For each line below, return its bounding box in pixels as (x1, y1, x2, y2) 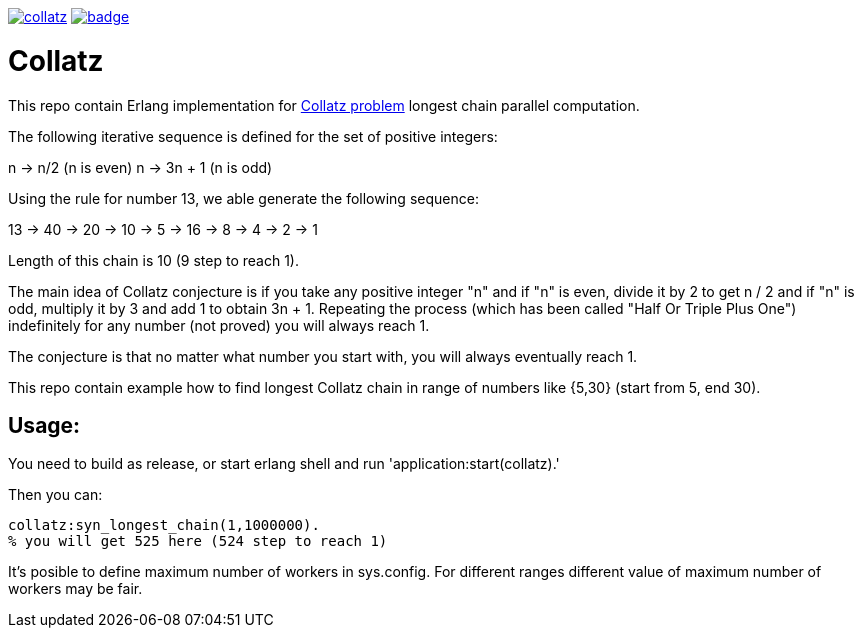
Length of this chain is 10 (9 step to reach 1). (8, 251, 299, 269)
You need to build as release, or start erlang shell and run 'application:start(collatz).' (8, 455, 560, 473)
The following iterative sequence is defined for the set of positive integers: (8, 127, 498, 145)
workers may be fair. (8, 580, 143, 598)
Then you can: (8, 486, 103, 504)
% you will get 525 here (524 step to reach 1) (8, 533, 388, 550)
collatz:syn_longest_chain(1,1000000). (8, 517, 320, 534)
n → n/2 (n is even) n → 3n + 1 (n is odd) (8, 158, 273, 176)
